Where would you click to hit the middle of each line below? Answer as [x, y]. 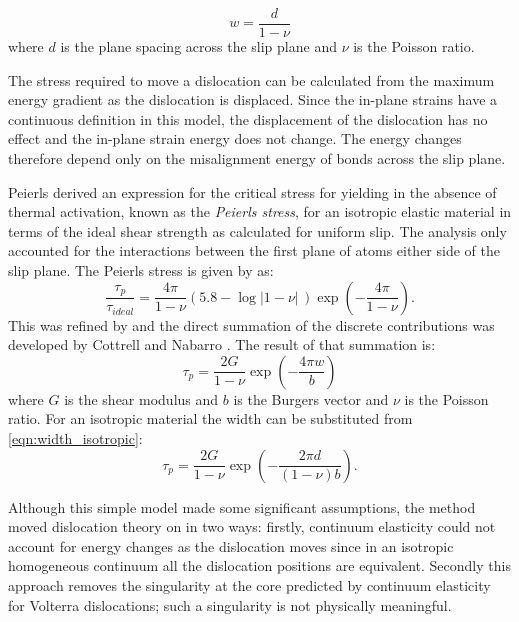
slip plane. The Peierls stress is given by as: [141, 270]
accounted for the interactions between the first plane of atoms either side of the [254, 250]
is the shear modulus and [141, 398]
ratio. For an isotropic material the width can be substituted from [210, 418]
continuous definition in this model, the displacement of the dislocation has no [248, 118]
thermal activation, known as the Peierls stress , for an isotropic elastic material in [260, 211]
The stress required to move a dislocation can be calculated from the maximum [251, 79]
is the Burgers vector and [311, 398]
